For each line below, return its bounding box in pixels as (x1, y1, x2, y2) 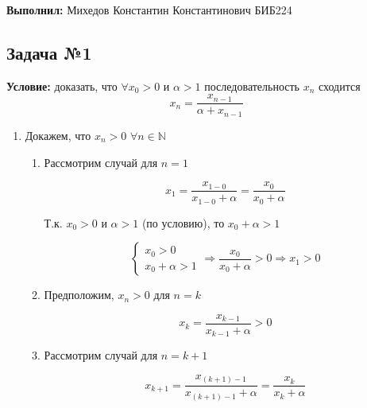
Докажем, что (25, 126, 91, 143)
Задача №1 (6, 40, 92, 64)
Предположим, (44, 286, 114, 303)
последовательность (204, 77, 300, 94)
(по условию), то (141, 214, 225, 231)
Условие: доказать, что (6, 77, 118, 94)
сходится (319, 77, 361, 94)
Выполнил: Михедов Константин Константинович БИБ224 (6, 2, 292, 17)
